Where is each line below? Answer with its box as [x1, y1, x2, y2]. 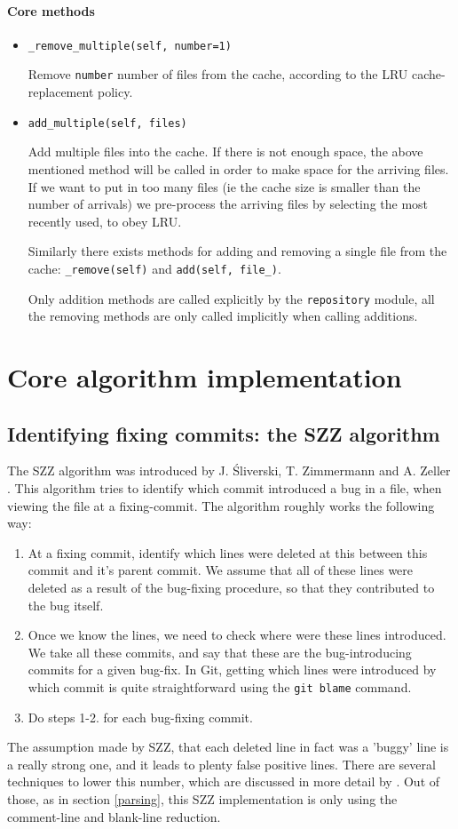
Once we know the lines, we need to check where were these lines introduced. [28, 626, 446, 644]
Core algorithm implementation [7, 359, 402, 395]
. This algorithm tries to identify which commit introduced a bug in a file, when [7, 479, 442, 497]
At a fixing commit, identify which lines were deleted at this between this [28, 543, 428, 562]
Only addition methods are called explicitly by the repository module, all [28, 289, 435, 307]
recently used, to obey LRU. [28, 211, 182, 230]
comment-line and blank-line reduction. [7, 807, 221, 825]
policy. [97, 83, 133, 101]
